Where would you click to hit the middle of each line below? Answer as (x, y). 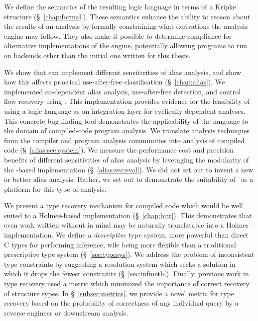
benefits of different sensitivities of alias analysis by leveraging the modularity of (127, 159)
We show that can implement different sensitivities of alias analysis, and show (123, 72)
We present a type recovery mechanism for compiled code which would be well (124, 205)
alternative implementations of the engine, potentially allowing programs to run (126, 45)
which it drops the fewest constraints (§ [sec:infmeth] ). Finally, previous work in (127, 274)
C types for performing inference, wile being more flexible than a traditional (120, 244)
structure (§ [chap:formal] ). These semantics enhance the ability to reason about (127, 16)
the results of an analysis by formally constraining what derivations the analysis (126, 26)
